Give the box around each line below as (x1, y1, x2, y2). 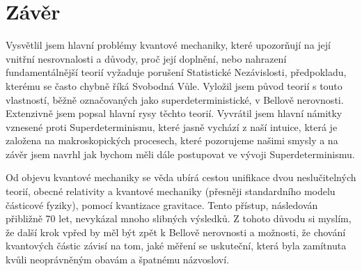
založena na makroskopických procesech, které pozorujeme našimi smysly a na (6, 133, 338, 148)
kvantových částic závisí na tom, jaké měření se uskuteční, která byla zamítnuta (6, 238, 347, 253)
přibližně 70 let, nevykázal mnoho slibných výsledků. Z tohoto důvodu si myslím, (6, 211, 352, 226)
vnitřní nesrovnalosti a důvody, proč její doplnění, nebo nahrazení (6, 51, 287, 65)
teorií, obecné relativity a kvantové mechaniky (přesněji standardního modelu (6, 184, 336, 199)
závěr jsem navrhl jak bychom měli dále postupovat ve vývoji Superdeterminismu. (6, 146, 355, 161)
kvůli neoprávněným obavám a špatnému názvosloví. (6, 252, 230, 267)
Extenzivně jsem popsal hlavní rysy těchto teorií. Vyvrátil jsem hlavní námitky (6, 106, 343, 121)
